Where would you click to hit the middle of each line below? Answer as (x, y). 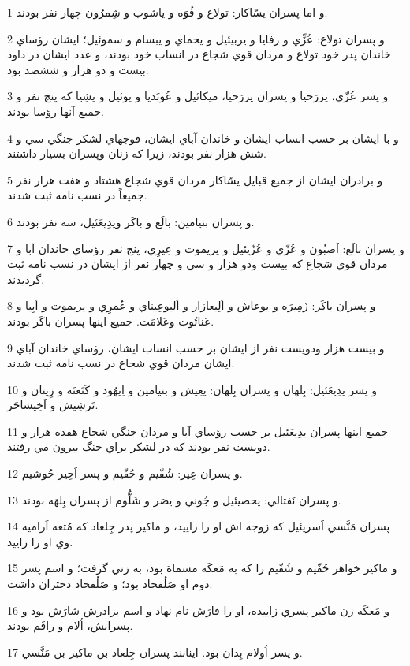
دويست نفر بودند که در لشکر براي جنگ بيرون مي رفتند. (139, 446)
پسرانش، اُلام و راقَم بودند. (70, 625)
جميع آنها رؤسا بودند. (56, 111)
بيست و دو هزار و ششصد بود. (78, 69)
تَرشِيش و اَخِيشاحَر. (53, 405)
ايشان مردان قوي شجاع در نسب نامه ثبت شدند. (121, 363)
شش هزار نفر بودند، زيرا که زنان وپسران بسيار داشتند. (137, 153)
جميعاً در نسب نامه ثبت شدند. (77, 195)
